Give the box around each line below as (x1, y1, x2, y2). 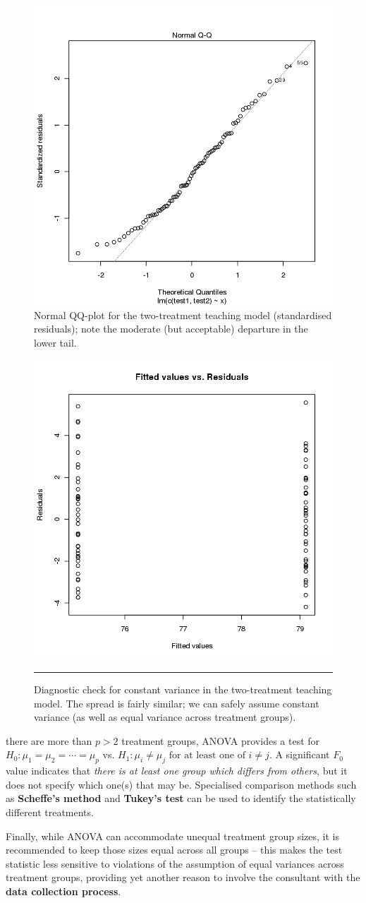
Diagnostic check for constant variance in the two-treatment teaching (34, 681, 332, 696)
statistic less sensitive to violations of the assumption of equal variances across (6, 856, 344, 871)
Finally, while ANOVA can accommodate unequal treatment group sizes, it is (6, 828, 339, 843)
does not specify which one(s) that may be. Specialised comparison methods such (6, 777, 357, 791)
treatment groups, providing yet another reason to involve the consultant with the (6, 870, 360, 885)
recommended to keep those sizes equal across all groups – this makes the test (6, 842, 343, 857)
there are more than (6, 733, 92, 748)
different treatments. (6, 804, 94, 819)
